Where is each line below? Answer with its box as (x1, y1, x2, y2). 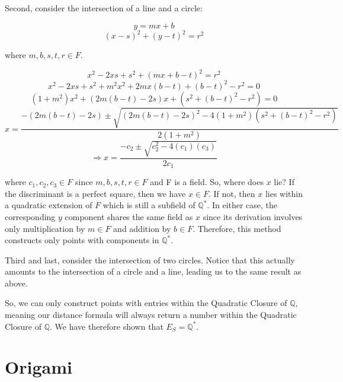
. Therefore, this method (193, 222, 281, 234)
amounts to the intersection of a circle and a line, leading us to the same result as (5, 265, 302, 278)
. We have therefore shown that (49, 320, 164, 332)
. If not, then (209, 187, 255, 199)
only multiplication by (5, 222, 85, 234)
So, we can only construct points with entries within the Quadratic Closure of (5, 297, 287, 309)
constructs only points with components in (5, 234, 159, 246)
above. (5, 276, 28, 289)
